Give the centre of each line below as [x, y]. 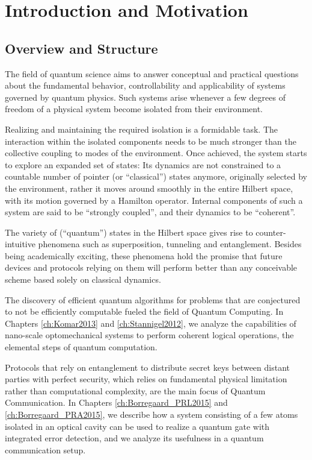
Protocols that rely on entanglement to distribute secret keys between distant [147, 367]
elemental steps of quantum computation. [81, 347]
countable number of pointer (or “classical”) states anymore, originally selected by [156, 176]
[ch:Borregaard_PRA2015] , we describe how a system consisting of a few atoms [151, 414]
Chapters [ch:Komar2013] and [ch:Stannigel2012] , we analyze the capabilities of [151, 323]
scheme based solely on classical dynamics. [83, 279]
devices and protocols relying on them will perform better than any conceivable [151, 267]
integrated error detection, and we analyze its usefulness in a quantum [134, 438]
